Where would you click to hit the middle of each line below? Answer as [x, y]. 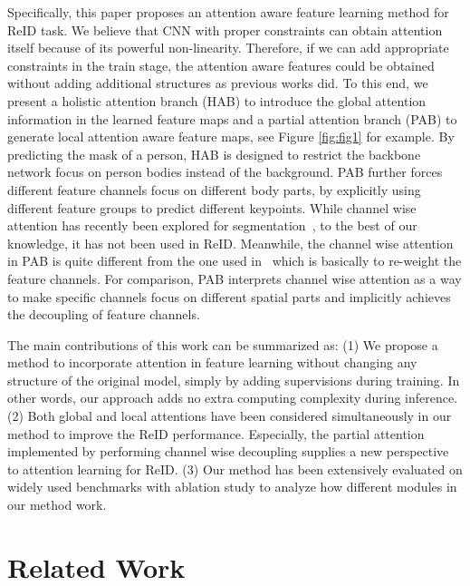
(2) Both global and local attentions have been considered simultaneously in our [230, 416]
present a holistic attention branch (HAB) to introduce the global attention [217, 100]
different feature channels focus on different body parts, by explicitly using [214, 189]
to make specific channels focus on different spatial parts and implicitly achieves [229, 296]
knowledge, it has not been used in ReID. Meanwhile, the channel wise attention [230, 243]
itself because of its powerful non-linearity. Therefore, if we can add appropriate [228, 48]
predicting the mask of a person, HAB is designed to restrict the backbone [214, 154]
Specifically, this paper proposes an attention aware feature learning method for [228, 12]
